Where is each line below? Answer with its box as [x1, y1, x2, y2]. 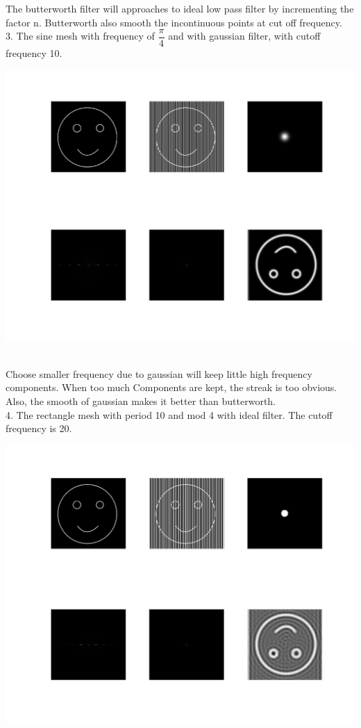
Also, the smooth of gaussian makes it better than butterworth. [6, 394, 276, 408]
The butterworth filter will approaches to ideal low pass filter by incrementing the [6, 1, 354, 15]
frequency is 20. [6, 421, 72, 436]
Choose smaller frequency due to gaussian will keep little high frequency [6, 366, 312, 381]
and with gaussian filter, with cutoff [168, 28, 321, 43]
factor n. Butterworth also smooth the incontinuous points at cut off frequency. [6, 15, 342, 29]
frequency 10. [6, 46, 62, 60]
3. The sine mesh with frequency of [6, 28, 155, 43]
